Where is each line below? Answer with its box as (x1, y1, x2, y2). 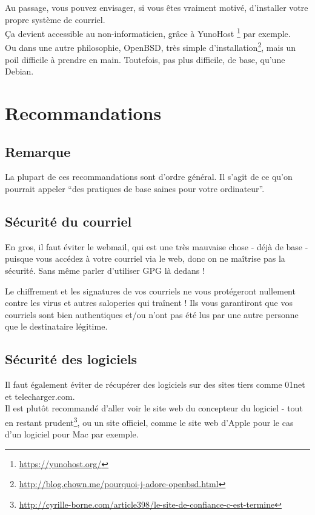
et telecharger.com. (5, 390, 75, 402)
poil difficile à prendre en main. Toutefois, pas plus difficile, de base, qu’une (5, 53, 285, 65)
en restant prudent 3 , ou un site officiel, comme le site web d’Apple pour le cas (5, 414, 294, 428)
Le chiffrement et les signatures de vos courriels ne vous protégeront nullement (5, 284, 296, 297)
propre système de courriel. (5, 13, 105, 25)
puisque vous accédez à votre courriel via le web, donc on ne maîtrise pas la (5, 252, 285, 265)
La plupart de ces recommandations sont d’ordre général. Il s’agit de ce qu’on (5, 170, 293, 183)
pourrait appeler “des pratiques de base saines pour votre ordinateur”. (5, 182, 265, 195)
